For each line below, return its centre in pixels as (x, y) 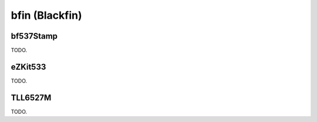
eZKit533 (28, 67)
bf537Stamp (34, 36)
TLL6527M (31, 98)
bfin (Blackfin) (46, 15)
